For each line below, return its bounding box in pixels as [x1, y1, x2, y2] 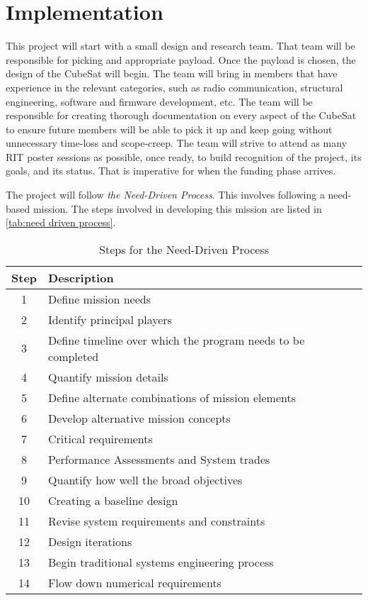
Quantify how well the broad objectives [48, 471, 243, 488]
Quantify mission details [48, 368, 168, 385]
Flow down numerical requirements [48, 574, 222, 591]
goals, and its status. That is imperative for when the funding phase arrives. [6, 163, 336, 178]
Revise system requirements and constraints [48, 512, 265, 529]
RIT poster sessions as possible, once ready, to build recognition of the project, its [6, 149, 362, 164]
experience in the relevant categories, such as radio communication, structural [6, 79, 343, 94]
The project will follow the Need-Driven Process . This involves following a [6, 187, 325, 202]
